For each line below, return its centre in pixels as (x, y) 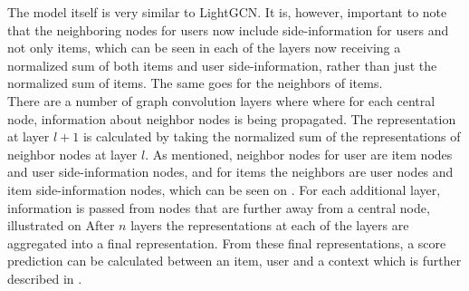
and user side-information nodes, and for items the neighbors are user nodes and (230, 172)
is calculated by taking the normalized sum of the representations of (272, 136)
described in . (45, 278)
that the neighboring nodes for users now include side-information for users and (228, 29)
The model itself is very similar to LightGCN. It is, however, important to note (227, 12)
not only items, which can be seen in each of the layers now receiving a (204, 48)
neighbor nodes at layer (72, 154)
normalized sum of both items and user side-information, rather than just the (222, 65)
